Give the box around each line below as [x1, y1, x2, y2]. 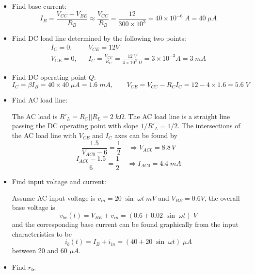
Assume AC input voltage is [12, 192, 96, 203]
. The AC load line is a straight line [124, 111, 230, 121]
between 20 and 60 [12, 245, 67, 256]
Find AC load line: [12, 95, 67, 105]
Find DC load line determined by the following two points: [12, 33, 186, 43]
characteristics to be [12, 228, 72, 239]
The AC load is [12, 111, 58, 121]
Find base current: [12, 1, 67, 11]
